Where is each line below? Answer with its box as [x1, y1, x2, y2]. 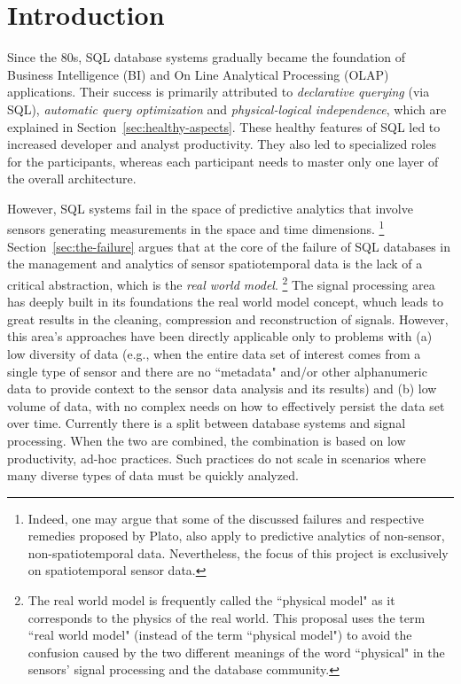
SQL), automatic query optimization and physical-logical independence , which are [7, 99, 447, 118]
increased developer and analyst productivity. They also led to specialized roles [7, 135, 436, 153]
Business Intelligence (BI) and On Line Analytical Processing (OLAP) [7, 65, 389, 83]
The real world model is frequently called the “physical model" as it [27, 591, 395, 610]
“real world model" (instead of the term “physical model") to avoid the [27, 626, 412, 644]
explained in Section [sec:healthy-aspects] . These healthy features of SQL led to [7, 117, 441, 136]
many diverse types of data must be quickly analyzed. [7, 466, 299, 485]
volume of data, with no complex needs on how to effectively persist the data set [7, 396, 445, 415]
